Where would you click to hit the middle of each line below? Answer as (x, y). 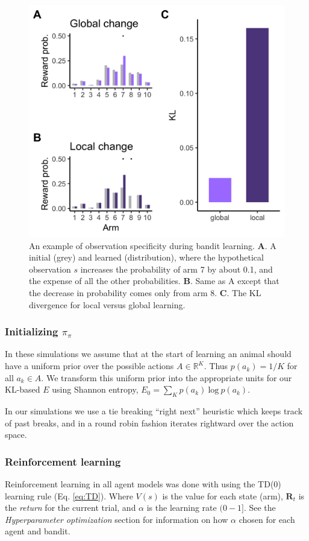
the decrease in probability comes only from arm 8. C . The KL (145, 293)
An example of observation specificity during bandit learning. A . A (153, 245)
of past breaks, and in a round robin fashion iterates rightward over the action (149, 422)
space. (16, 435)
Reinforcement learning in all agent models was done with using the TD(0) (143, 484)
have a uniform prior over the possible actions (89, 366)
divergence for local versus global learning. (107, 304)
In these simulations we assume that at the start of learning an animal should (148, 354)
